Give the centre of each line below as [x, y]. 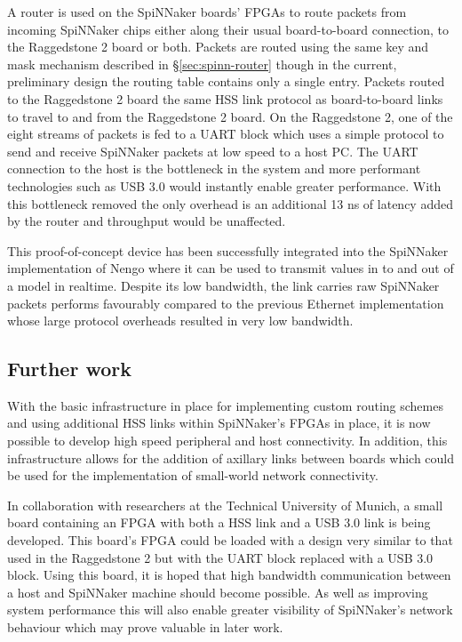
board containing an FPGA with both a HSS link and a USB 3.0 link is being [219, 522]
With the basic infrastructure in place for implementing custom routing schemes [225, 405]
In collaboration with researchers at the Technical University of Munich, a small [225, 505]
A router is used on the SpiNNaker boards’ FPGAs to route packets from [207, 12]
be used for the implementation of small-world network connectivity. [193, 475]
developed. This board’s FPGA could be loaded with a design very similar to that [230, 540]
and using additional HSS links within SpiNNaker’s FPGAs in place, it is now [219, 423]
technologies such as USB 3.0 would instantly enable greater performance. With [224, 185]
